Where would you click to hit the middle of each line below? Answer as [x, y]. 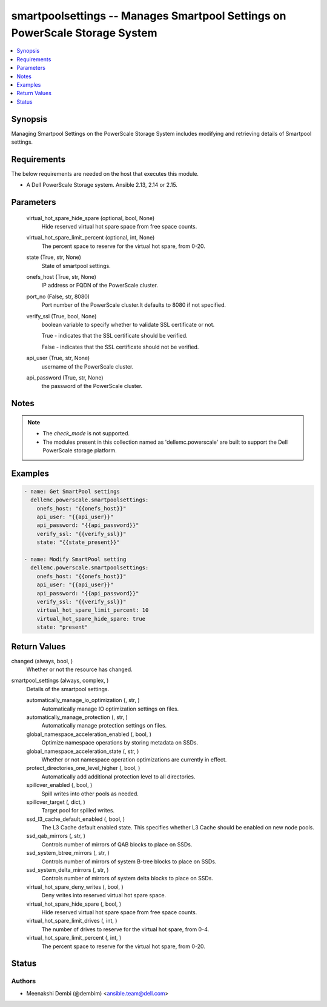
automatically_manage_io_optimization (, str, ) [83, 700]
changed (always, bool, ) [42, 661]
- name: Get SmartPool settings [72, 491]
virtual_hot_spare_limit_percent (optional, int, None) [91, 238]
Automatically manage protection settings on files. [104, 726]
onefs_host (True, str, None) [61, 277]
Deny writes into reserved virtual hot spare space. [104, 895]
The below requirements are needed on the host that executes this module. [105, 173]
